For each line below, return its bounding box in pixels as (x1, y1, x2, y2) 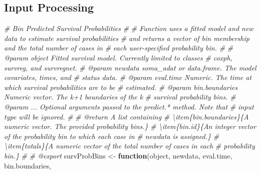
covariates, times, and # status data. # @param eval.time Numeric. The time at (4, 72, 252, 82)
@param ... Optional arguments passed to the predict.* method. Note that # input (4, 101, 254, 111)
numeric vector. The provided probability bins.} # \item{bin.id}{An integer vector (4, 121, 256, 131)
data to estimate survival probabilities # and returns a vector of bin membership (4, 32, 249, 43)
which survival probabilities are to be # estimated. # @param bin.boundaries (4, 81, 238, 92)
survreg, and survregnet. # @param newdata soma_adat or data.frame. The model (4, 62, 256, 72)
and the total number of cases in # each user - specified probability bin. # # (4, 42, 233, 53)
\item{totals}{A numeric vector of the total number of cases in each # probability (4, 140, 255, 151)
